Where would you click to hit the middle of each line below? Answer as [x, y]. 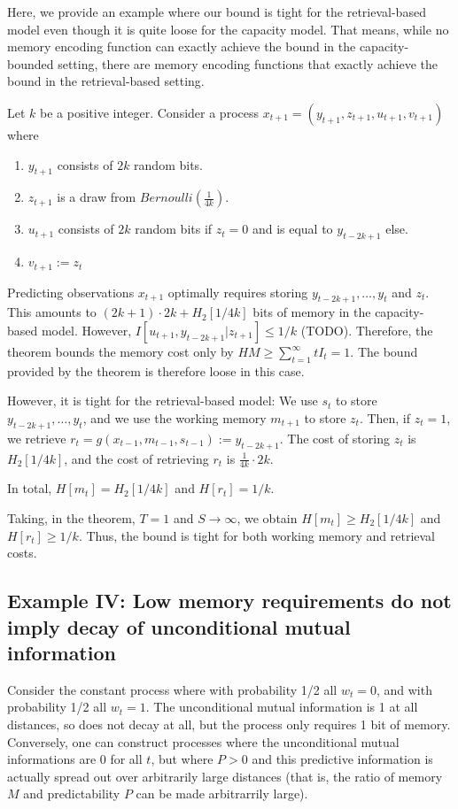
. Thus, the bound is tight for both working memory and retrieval [257, 535]
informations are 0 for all [75, 759]
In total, [30, 488]
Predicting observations [71, 292]
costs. [22, 553]
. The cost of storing [334, 438]
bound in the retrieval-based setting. [106, 81]
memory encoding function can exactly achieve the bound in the [182, 46]
